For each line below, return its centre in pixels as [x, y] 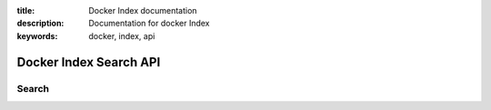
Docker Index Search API [89, 62]
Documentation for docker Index [149, 24]
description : [40, 24]
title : [26, 10]
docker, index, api [122, 35]
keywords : [37, 35]
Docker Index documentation [143, 10]
